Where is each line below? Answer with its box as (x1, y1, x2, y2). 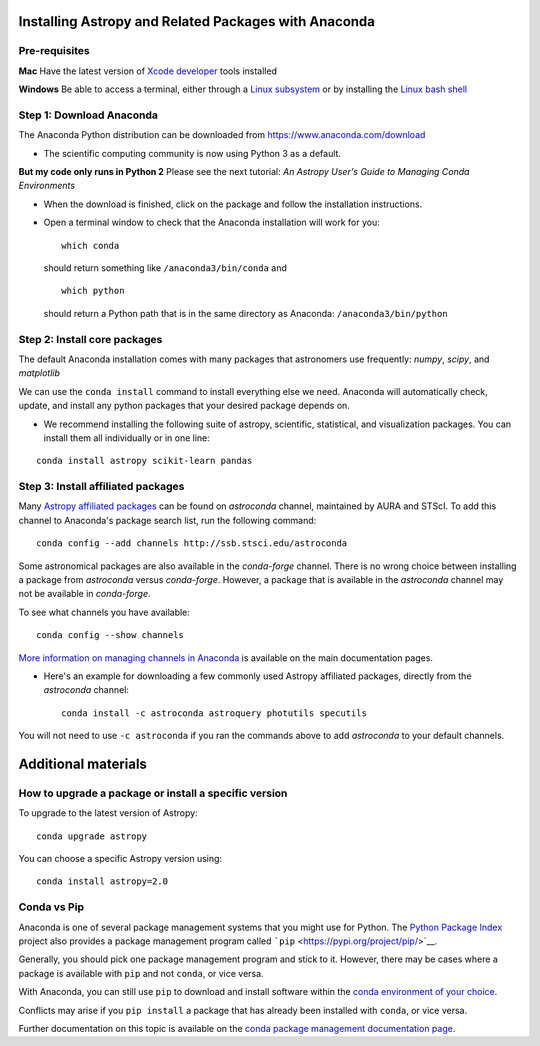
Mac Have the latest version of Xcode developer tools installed (18, 65, 277, 77)
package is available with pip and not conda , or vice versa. (18, 967, 264, 979)
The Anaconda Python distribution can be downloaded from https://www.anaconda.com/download (18, 129, 426, 141)
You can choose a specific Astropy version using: (18, 853, 223, 865)
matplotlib (18, 367, 60, 379)
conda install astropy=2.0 (36, 876, 169, 887)
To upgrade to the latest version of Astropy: (18, 807, 199, 819)
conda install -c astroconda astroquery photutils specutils (61, 707, 367, 719)
